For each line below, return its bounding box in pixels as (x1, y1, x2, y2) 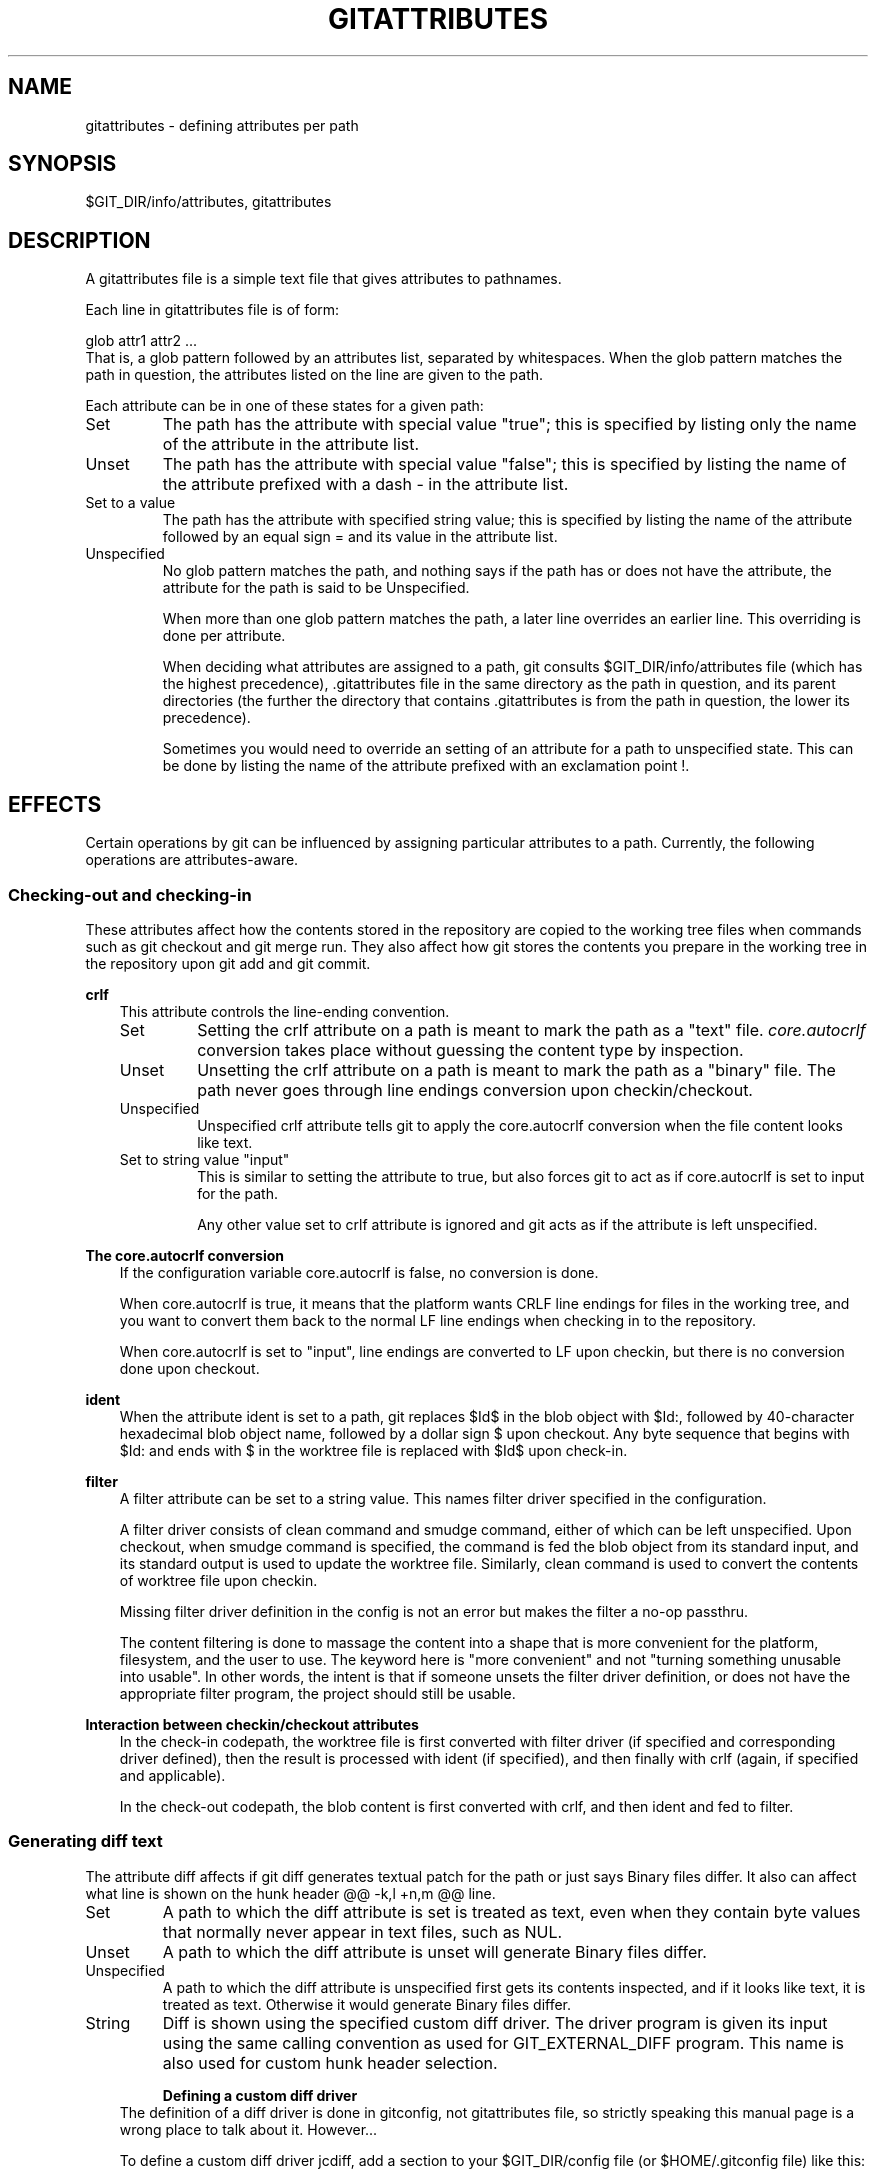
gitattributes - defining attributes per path (85, 116, 359, 134)
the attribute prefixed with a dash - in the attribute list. (162, 474, 569, 495)
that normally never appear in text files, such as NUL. (162, 1921, 563, 1942)
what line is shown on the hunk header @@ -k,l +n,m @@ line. (85, 1884, 496, 1902)
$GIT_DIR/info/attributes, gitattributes (85, 193, 332, 211)
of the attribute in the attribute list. (162, 434, 420, 455)
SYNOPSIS (8, 151, 117, 177)
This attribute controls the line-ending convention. (119, 1002, 450, 1020)
